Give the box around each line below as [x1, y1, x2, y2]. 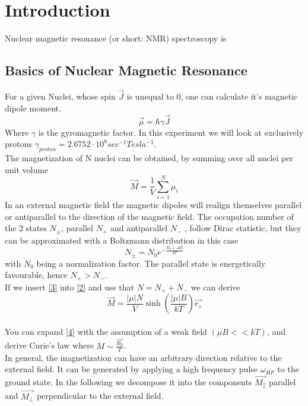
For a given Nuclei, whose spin [5, 90, 116, 103]
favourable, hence [5, 268, 68, 281]
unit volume [5, 163, 49, 175]
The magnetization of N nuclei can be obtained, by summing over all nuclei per [5, 151, 293, 164]
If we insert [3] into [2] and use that [5, 280, 135, 293]
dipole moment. [5, 101, 61, 114]
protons [5, 138, 33, 150]
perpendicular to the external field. [36, 389, 164, 402]
